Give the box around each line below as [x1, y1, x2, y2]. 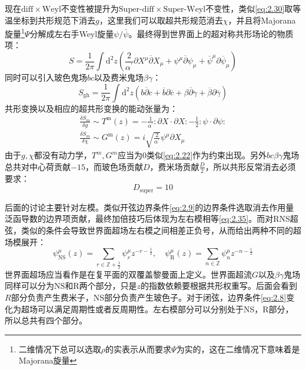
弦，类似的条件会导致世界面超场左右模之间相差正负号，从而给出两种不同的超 [5, 224, 301, 236]
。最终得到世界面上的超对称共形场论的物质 [128, 27, 294, 39]
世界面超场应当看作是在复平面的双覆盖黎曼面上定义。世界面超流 [5, 268, 252, 280]
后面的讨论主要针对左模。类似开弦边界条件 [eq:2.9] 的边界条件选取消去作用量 [5, 201, 294, 213]
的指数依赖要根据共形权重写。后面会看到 [141, 279, 298, 292]
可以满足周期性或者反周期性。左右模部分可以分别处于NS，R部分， [37, 302, 294, 315]
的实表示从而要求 [105, 342, 172, 355]
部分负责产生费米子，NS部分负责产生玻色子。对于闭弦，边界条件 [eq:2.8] [11, 291, 287, 303]
